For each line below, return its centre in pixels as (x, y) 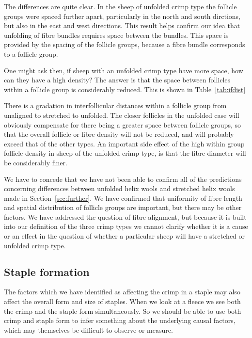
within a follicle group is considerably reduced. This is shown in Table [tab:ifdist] (125, 89)
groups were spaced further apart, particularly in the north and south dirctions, (122, 16)
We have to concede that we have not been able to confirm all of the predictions (123, 179)
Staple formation (47, 271)
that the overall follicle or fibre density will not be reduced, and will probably (119, 134)
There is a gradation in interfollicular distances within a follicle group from (115, 105)
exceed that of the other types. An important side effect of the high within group (124, 143)
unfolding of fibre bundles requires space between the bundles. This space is (116, 35)
